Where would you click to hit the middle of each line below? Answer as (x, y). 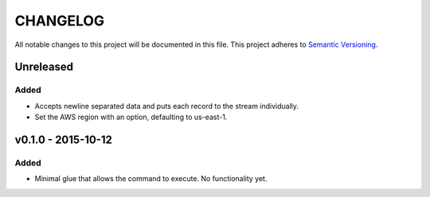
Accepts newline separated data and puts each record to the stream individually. (166, 106)
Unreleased (44, 67)
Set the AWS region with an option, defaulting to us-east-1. (131, 117)
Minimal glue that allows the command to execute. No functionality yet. (151, 179)
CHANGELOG (60, 21)
